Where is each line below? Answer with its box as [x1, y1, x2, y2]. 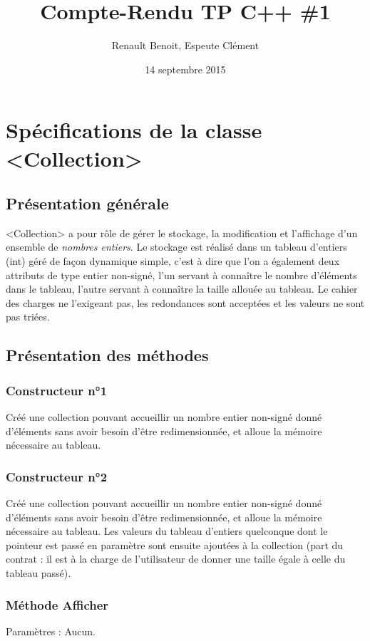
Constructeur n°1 [6, 381, 108, 399]
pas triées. [6, 309, 50, 324]
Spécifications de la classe [6, 115, 262, 145]
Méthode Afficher [6, 595, 109, 613]
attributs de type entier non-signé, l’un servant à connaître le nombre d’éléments [6, 267, 357, 282]
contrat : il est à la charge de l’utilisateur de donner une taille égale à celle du [6, 551, 346, 566]
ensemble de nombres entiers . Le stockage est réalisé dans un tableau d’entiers [6, 239, 347, 254]
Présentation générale [6, 192, 169, 214]
